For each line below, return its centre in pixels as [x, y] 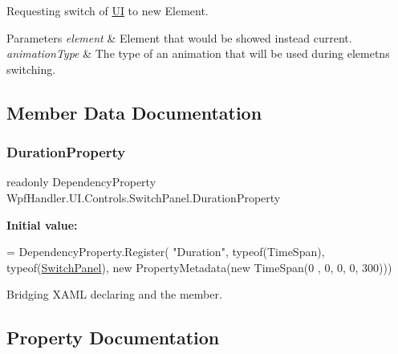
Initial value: [42, 224]
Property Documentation [113, 338]
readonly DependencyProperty [81, 182]
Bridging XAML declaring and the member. [114, 294]
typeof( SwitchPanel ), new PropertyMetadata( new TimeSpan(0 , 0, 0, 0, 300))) [199, 267]
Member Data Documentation [134, 112]
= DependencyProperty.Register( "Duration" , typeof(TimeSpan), [166, 252]
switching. [31, 69]
